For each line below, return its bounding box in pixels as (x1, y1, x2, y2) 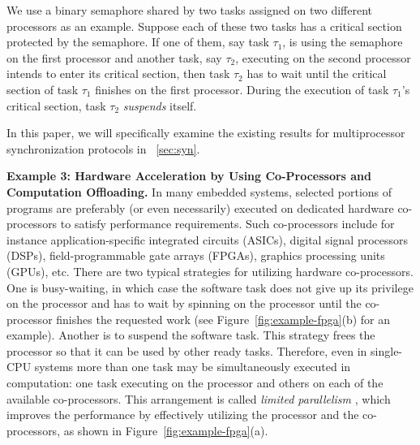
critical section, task (6, 97, 106, 114)
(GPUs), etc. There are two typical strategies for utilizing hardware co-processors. (6, 262, 414, 279)
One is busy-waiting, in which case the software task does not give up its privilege (6, 279, 414, 296)
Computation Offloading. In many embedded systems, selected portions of (6, 183, 392, 200)
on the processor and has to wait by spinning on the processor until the (6, 295, 362, 312)
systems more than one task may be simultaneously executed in (34, 358, 351, 375)
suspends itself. (122, 97, 197, 114)
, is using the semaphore (282, 33, 403, 50)
